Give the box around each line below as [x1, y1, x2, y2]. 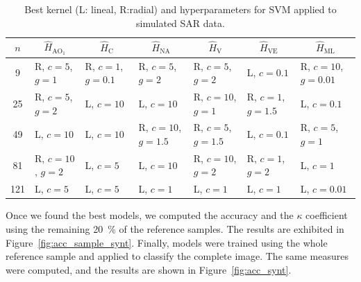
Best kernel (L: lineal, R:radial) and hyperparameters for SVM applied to [24, 2, 337, 16]
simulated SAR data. [136, 15, 225, 30]
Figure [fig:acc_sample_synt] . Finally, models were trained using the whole [6, 235, 328, 249]
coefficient [305, 208, 348, 222]
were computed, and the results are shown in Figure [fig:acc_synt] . [6, 262, 292, 276]
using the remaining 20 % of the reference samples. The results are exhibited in [6, 221, 344, 236]
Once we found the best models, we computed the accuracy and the [6, 208, 294, 222]
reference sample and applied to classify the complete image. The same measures [6, 249, 349, 263]
